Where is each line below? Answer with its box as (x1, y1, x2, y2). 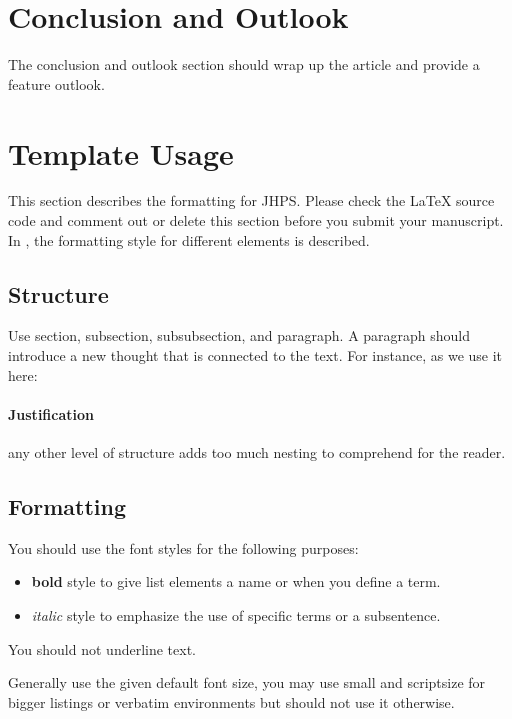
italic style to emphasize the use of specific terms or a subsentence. (31, 604, 441, 625)
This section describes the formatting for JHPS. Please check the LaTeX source (8, 190, 495, 211)
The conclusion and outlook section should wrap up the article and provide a (8, 54, 480, 75)
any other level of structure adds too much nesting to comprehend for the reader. (8, 442, 506, 462)
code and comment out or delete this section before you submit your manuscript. (8, 210, 504, 231)
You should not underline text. (8, 638, 196, 659)
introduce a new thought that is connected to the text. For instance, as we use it (8, 345, 503, 366)
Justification (8, 403, 94, 424)
